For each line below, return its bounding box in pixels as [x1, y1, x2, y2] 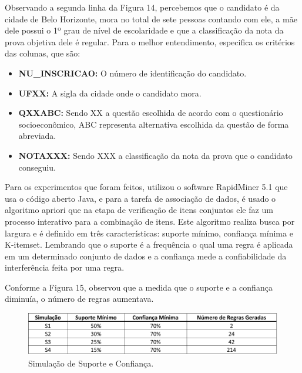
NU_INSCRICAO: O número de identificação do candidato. [18, 66, 247, 79]
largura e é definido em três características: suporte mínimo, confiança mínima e [5, 227, 293, 239]
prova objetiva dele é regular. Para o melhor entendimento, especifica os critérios [5, 35, 295, 48]
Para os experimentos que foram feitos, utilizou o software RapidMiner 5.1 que [5, 181, 288, 193]
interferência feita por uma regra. [5, 261, 125, 274]
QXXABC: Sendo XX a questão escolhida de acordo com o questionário [18, 106, 283, 119]
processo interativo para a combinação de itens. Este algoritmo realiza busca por [5, 215, 295, 227]
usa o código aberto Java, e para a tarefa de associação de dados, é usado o [5, 192, 276, 204]
